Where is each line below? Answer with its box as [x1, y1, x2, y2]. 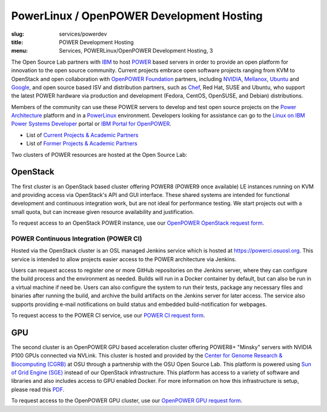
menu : [11, 47, 28, 55]
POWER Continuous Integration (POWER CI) [11, 234, 142, 242]
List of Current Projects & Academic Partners [26, 131, 139, 139]
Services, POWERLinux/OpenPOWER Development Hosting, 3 [59, 47, 213, 55]
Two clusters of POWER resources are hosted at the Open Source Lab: [11, 151, 188, 158]
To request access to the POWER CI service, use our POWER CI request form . [11, 311, 205, 319]
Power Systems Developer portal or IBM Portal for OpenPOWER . [11, 120, 172, 127]
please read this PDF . [11, 385, 65, 393]
